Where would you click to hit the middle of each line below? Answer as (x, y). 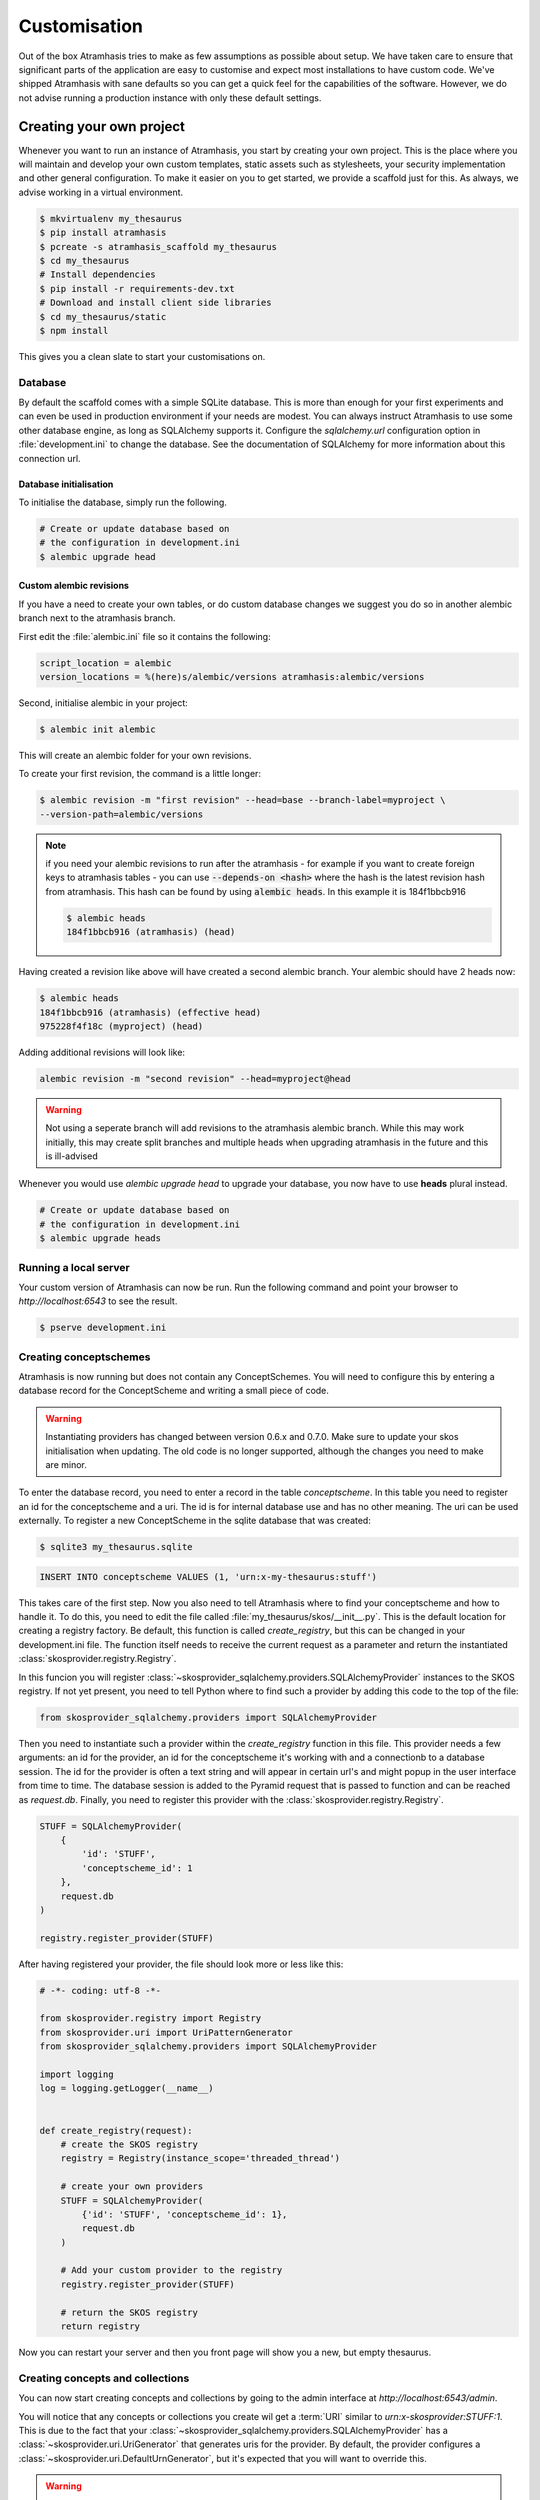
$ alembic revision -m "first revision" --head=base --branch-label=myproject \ (242, 800)
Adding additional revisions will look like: (101, 1052)
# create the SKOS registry (129, 2144)
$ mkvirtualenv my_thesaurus (111, 218)
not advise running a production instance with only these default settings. (170, 97)
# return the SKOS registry (129, 2312)
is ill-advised (72, 1156)
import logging (76, 2074)
